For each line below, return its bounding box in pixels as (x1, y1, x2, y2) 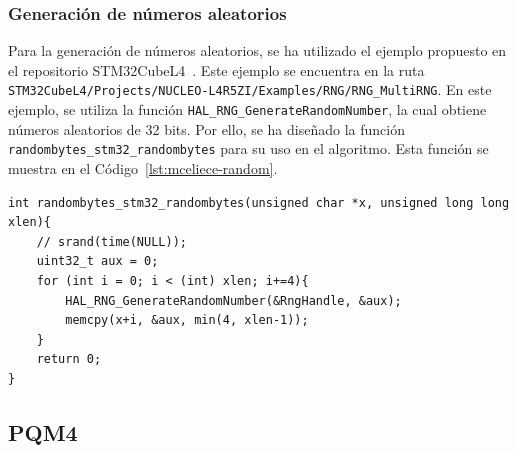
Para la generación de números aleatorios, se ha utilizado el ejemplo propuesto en (8, 40, 507, 61)
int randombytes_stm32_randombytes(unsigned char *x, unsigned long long (8, 195, 510, 210)
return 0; (36, 352, 102, 367)
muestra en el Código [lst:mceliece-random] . (8, 157, 278, 178)
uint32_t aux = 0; (36, 254, 159, 269)
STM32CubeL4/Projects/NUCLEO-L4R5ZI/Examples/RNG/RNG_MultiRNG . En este (8, 79, 492, 100)
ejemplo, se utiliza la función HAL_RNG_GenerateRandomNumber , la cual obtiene (8, 99, 487, 120)
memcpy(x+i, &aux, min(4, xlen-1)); (65, 313, 309, 328)
